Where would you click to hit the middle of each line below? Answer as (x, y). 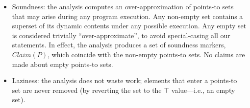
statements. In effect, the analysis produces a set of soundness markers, (119, 45)
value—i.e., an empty (203, 90)
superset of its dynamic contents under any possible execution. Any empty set (129, 26)
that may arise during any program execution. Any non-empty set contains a (127, 16)
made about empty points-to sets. (62, 64)
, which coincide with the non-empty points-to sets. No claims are (146, 54)
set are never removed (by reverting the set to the (87, 90)
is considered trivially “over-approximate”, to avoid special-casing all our (121, 35)
